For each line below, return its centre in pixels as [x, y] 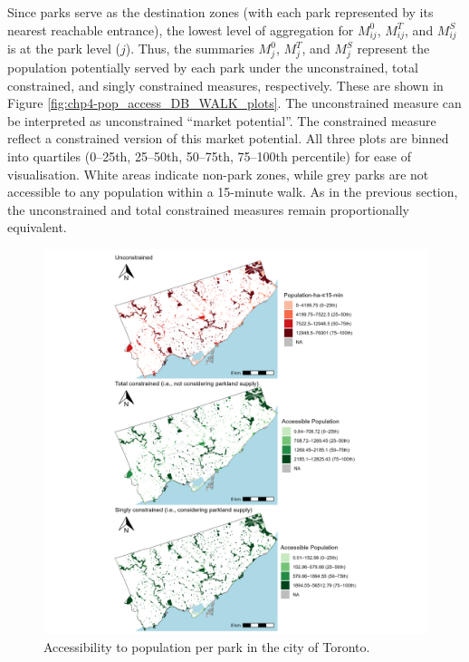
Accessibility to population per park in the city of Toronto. [207, 646]
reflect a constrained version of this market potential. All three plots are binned [228, 138]
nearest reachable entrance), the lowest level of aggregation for [181, 29]
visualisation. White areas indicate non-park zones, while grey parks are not [218, 174]
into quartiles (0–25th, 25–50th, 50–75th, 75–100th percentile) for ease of [209, 156]
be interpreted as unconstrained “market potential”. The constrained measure [222, 120]
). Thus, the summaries [190, 49]
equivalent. [37, 227]
